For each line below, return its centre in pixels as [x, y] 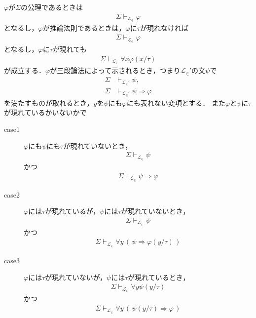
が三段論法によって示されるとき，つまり [115, 70]
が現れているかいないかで [45, 112]
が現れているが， [73, 211]
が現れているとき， [159, 277]
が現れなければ [164, 28]
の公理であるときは [52, 7]
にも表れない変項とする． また [176, 102]
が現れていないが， [76, 277]
